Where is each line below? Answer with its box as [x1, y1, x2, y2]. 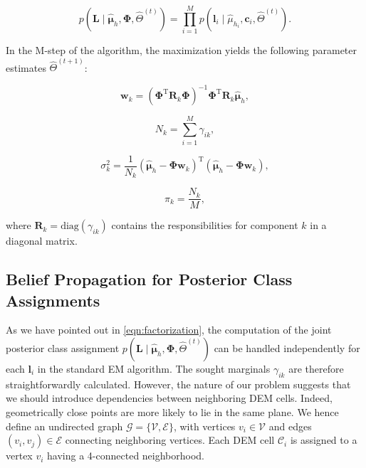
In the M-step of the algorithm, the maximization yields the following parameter [6, 43, 357, 58]
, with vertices [173, 418, 236, 433]
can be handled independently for [214, 340, 360, 355]
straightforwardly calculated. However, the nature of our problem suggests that [6, 376, 351, 391]
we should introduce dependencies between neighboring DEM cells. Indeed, [6, 390, 333, 405]
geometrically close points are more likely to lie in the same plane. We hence [6, 404, 339, 419]
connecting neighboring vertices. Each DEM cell [65, 432, 275, 447]
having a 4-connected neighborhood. [47, 448, 205, 463]
